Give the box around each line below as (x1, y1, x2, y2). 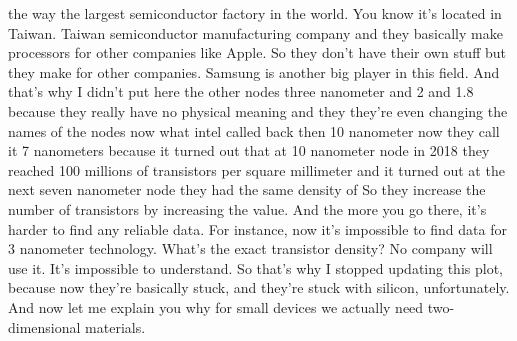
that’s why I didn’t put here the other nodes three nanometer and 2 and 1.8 (8, 81, 474, 102)
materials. (85, 316, 146, 337)
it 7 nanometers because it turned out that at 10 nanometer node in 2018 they (8, 140, 490, 161)
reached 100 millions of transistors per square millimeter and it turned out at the (8, 159, 505, 180)
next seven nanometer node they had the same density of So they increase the (8, 179, 486, 200)
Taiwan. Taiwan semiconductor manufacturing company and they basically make (8, 22, 503, 43)
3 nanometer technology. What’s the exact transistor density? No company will (8, 238, 493, 259)
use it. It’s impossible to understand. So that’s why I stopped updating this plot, (8, 257, 503, 278)
